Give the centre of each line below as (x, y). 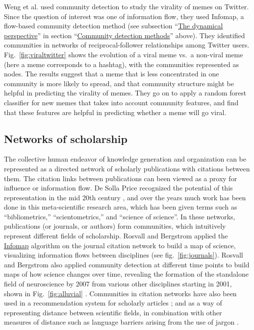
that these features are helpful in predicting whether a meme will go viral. (115, 112)
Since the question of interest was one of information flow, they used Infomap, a (124, 16)
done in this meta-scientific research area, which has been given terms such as (121, 207)
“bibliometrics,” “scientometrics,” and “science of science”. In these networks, (120, 216)
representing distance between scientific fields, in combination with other (113, 312)
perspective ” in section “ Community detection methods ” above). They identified (125, 35)
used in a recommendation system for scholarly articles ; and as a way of (113, 303)
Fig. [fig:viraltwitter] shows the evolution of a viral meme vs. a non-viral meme (124, 54)
